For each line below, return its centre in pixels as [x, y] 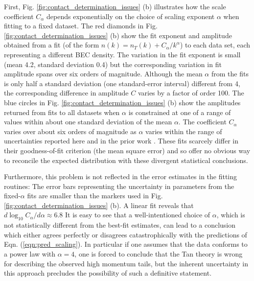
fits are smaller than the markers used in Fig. [95, 196]
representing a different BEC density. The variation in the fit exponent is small [122, 54]
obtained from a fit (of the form [52, 45]
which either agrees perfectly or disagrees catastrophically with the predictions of [126, 234]
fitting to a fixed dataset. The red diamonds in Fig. [81, 26]
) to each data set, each [215, 45]
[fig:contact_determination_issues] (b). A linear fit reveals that [99, 205]
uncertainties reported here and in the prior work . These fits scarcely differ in [121, 141]
